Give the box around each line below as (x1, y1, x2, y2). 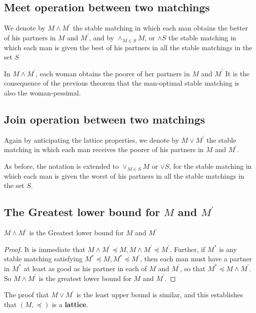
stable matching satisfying (4, 253, 83, 264)
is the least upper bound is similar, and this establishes (76, 289, 243, 300)
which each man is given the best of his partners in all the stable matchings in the (4, 42, 253, 52)
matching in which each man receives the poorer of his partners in (4, 144, 204, 155)
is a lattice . (52, 299, 88, 309)
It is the (225, 68, 250, 78)
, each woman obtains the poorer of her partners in (36, 68, 190, 78)
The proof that (4, 289, 49, 300)
